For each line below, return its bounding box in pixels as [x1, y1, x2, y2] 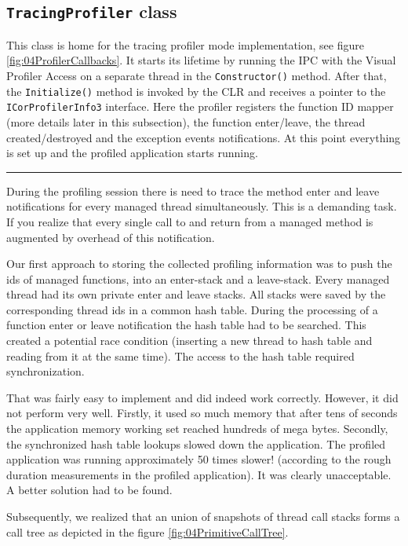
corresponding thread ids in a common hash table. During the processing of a [6, 301, 378, 317]
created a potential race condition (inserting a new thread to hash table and [6, 332, 373, 349]
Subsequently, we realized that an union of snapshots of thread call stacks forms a [6, 508, 400, 524]
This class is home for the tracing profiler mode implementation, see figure [6, 36, 364, 53]
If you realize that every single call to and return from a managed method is [6, 213, 373, 229]
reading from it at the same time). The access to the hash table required [6, 347, 355, 364]
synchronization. [6, 363, 85, 379]
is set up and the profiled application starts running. [6, 145, 258, 161]
